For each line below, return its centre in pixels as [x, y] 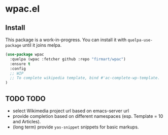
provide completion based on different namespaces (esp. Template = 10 [88, 116]
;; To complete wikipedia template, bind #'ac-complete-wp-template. [85, 78]
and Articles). [27, 121]
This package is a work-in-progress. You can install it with [66, 40]
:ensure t [20, 64]
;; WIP [17, 73]
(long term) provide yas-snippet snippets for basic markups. [76, 127]
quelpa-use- [140, 40]
